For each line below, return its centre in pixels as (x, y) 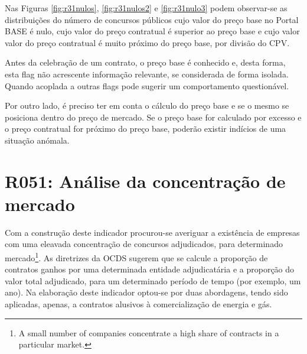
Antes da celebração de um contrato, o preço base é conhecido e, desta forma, (145, 62)
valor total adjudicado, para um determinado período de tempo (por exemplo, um (153, 280)
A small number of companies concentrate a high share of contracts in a (149, 332)
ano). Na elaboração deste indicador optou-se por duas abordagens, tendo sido (146, 292)
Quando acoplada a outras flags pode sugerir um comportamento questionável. (147, 85)
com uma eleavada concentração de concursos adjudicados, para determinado (144, 244)
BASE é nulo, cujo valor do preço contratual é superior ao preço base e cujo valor (152, 31)
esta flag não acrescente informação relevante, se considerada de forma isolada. (147, 74)
